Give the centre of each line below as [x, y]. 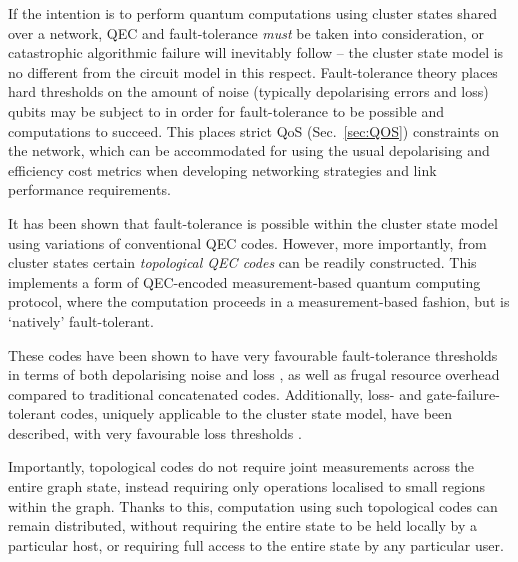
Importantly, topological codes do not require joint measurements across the [241, 466]
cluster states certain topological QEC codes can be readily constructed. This [242, 262]
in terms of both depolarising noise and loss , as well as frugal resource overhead [254, 374]
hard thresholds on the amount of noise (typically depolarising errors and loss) [248, 91]
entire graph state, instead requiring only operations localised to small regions [247, 486]
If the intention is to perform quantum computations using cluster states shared [253, 13]
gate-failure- [463, 393]
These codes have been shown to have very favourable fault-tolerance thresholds [253, 354]
